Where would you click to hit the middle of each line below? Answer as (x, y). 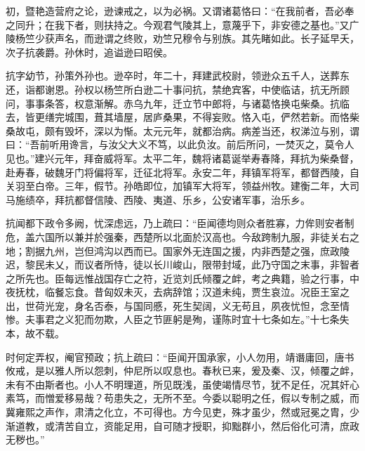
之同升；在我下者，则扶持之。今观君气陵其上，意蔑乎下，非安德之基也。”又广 (182, 24)
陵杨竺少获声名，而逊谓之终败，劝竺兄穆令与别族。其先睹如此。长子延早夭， (182, 38)
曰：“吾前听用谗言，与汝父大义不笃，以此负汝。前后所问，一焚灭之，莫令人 (180, 144)
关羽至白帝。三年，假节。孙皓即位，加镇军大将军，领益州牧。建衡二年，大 (178, 186)
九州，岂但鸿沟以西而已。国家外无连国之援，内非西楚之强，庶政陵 (197, 250)
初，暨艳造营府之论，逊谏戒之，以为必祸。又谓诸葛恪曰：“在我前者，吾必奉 (180, 11)
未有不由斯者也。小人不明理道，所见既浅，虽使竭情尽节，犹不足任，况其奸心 (182, 384)
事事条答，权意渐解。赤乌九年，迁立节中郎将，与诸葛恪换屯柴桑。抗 (182, 103)
